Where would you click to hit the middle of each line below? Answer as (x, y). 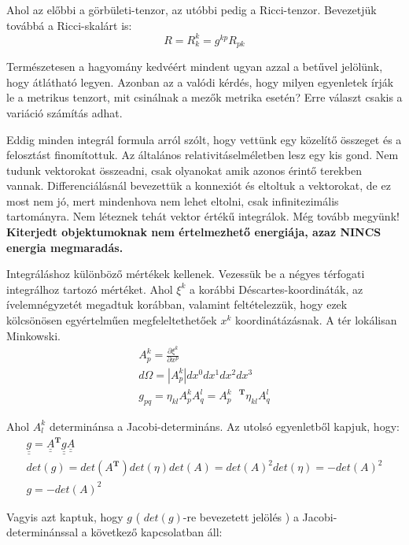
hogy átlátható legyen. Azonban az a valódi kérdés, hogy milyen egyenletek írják (200, 82)
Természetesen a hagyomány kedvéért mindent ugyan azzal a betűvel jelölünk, (195, 67)
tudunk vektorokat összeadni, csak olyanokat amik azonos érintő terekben (184, 170)
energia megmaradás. (65, 247)
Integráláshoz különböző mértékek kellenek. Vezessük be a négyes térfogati (186, 274)
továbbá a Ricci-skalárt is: (69, 25)
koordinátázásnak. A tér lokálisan (316, 320)
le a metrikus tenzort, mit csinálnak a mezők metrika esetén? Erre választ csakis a (204, 97)
